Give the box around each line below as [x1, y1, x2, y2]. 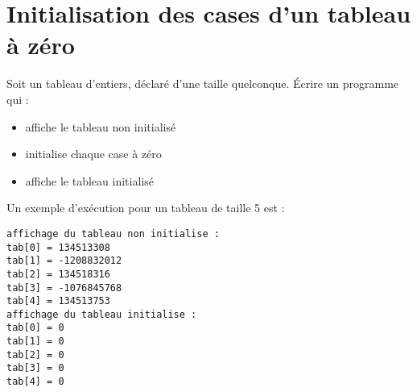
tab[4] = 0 [6, 376, 64, 388]
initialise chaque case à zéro [25, 145, 162, 162]
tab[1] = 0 [6, 336, 64, 348]
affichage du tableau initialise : [6, 308, 197, 320]
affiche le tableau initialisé [25, 172, 154, 189]
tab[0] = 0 [6, 322, 64, 334]
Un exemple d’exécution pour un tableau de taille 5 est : [6, 199, 285, 216]
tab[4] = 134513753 [6, 295, 110, 307]
